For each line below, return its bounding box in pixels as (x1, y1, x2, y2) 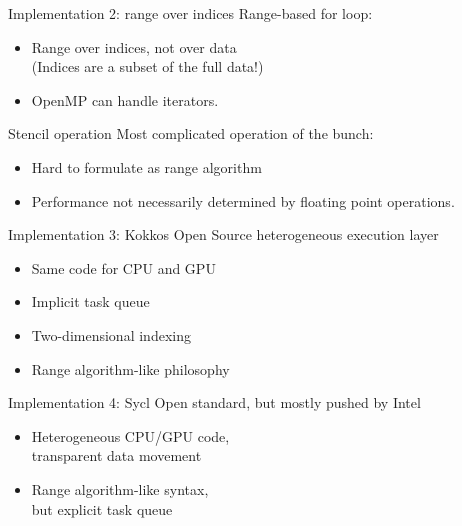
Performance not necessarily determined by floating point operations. (31, 190, 455, 211)
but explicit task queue (31, 498, 173, 519)
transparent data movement (31, 445, 202, 466)
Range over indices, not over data (31, 36, 237, 57)
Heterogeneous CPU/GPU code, (31, 425, 230, 446)
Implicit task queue (31, 291, 150, 312)
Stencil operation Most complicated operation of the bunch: (8, 123, 374, 144)
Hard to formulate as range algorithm (31, 156, 262, 177)
